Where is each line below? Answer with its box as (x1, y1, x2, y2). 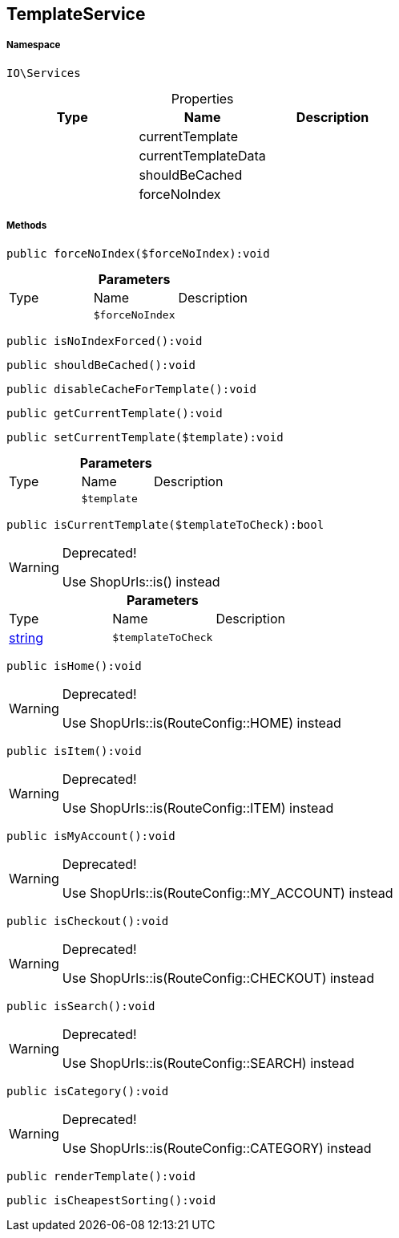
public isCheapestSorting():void (6, 1193, 216, 1207)
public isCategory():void (6, 1084, 169, 1098)
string (9, 629, 43, 646)
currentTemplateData (139, 147, 266, 164)
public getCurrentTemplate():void (6, 406, 223, 420)
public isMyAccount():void (6, 829, 175, 842)
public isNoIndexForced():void (6, 334, 203, 347)
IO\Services (6, 66, 81, 79)
